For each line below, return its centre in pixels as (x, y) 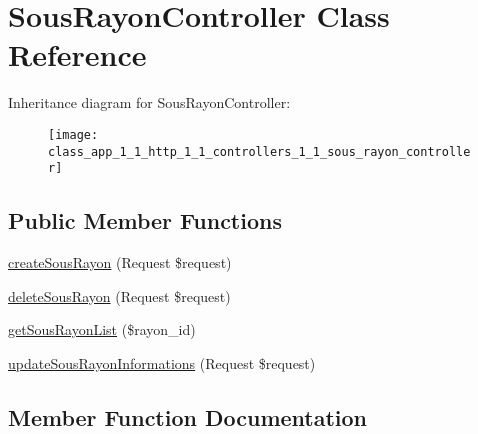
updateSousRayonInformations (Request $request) (162, 362)
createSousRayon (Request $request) (120, 262)
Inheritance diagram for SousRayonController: (149, 102)
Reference (77, 54)
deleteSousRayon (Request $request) (119, 295)
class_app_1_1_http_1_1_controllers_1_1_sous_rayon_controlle (259, 151)
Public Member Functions (145, 220)
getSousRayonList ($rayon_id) (102, 329)
